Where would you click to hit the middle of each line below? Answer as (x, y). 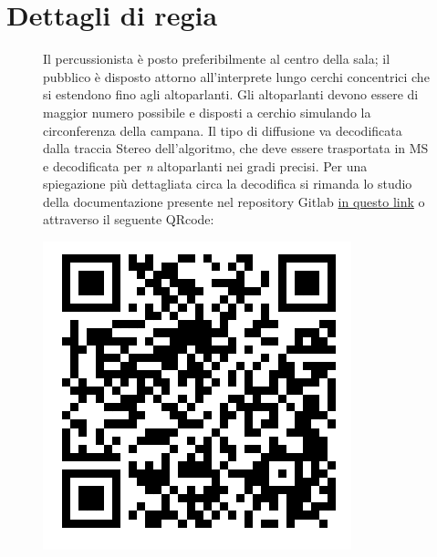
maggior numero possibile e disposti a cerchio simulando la (207, 112)
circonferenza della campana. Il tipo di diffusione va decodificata (223, 130)
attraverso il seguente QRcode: (129, 219)
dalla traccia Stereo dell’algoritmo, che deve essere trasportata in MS (236, 148)
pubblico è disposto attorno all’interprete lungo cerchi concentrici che (236, 76)
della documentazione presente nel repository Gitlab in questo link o (234, 201)
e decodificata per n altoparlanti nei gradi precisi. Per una (205, 165)
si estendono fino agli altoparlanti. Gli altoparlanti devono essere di (231, 94)
